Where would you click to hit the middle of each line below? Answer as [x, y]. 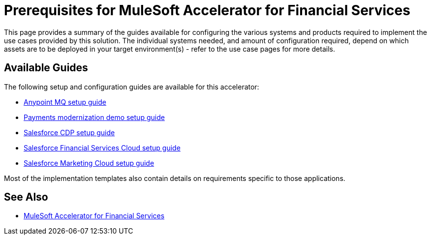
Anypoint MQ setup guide [65, 102]
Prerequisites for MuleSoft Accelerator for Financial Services [207, 10]
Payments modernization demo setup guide [94, 117]
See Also [26, 197]
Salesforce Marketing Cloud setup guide [89, 163]
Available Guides [46, 68]
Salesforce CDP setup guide [69, 132]
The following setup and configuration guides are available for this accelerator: [132, 87]
